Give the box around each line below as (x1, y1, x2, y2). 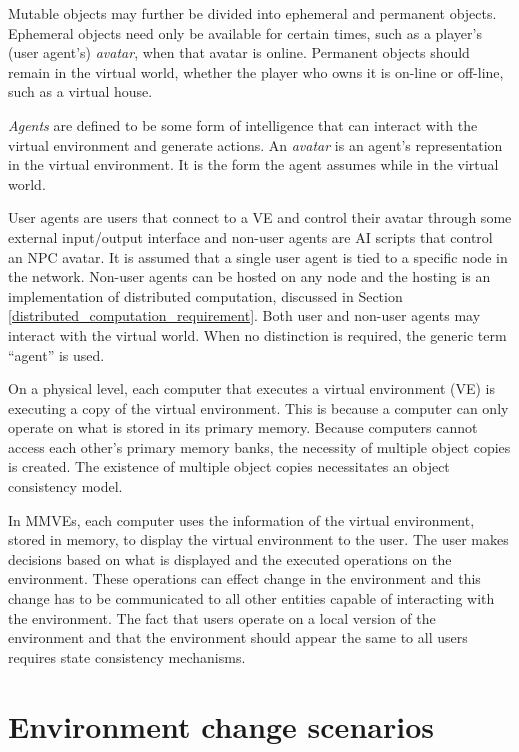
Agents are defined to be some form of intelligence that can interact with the (8, 114, 478, 135)
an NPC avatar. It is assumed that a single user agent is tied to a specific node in (8, 246, 508, 267)
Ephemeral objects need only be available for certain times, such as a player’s (8, 22, 482, 43)
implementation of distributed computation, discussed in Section (8, 285, 403, 306)
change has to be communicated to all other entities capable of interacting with (8, 588, 495, 609)
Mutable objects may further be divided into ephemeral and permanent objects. (8, 3, 497, 23)
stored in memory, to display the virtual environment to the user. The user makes (8, 529, 509, 550)
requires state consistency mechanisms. (8, 646, 246, 667)
